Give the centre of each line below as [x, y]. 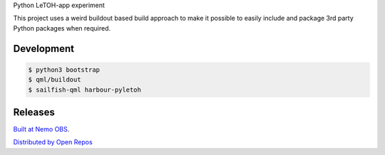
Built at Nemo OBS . [41, 129]
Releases [34, 112]
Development [44, 49]
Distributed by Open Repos [53, 142]
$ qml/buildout [55, 80]
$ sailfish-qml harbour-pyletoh [85, 90]
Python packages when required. [62, 28]
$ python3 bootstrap [64, 70]
